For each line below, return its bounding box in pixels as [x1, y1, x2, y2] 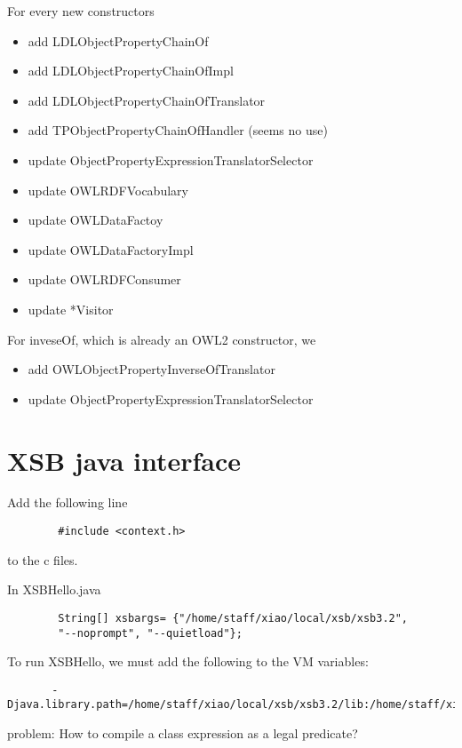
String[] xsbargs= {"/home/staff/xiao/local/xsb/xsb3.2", [58, 611, 409, 625]
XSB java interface [7, 442, 242, 478]
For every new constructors [7, 2, 155, 20]
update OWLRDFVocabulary [28, 180, 188, 199]
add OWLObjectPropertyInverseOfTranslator [28, 360, 275, 378]
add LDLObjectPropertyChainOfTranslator [28, 91, 266, 109]
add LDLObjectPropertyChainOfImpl [28, 61, 234, 80]
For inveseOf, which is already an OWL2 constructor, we [7, 330, 316, 348]
